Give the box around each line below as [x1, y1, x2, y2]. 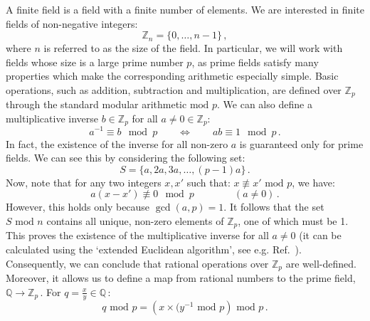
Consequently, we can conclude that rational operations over [6, 256, 269, 270]
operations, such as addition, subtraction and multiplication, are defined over [6, 82, 342, 97]
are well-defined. [285, 256, 356, 270]
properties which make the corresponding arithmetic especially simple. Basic [6, 68, 339, 83]
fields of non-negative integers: [6, 16, 138, 31]
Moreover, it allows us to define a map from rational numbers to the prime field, [6, 270, 356, 285]
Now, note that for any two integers [6, 174, 162, 189]
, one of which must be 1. [238, 213, 349, 228]
